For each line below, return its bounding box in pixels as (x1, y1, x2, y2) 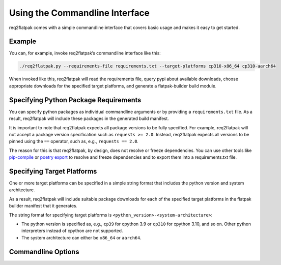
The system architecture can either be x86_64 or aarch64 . (21, 235, 141, 240)
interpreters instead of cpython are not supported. (21, 228, 123, 234)
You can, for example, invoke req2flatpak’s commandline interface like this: (9, 50, 161, 56)
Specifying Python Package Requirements (9, 96, 141, 104)
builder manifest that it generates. (9, 203, 78, 209)
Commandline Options (9, 247, 80, 256)
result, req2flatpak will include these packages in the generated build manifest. (9, 116, 169, 121)
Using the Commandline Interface (9, 7, 150, 18)
